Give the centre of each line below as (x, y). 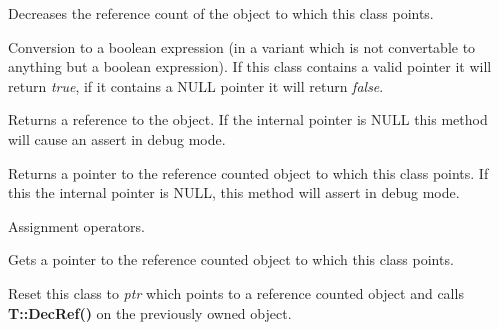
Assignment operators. (76, 225)
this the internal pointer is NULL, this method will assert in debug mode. (234, 192)
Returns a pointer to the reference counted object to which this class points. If (248, 172)
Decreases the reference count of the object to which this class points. (221, 13)
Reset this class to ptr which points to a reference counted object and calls (236, 292)
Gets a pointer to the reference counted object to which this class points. (231, 259)
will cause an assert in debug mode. (117, 138)
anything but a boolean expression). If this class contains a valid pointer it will (250, 66)
